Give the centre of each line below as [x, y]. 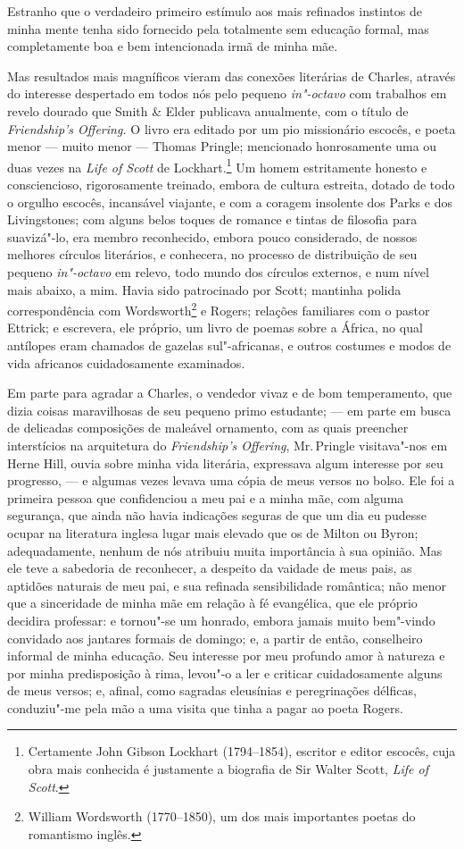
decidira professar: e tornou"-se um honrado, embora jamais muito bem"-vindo [221, 620]
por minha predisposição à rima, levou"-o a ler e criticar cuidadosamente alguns [225, 672]
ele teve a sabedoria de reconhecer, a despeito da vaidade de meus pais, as [210, 568]
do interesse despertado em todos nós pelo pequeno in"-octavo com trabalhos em [227, 93]
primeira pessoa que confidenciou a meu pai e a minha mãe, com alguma [206, 497]
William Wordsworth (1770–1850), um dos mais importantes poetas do [222, 816]
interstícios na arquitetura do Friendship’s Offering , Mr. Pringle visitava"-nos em [228, 445]
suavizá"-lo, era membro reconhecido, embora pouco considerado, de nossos [212, 236]
